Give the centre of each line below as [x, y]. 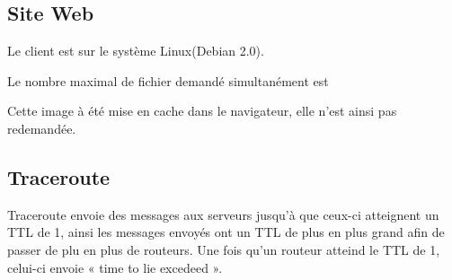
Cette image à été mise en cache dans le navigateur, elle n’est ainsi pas [202, 111]
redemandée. [42, 128]
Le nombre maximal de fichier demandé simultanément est [168, 80]
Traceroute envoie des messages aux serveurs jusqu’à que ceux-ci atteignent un [223, 214]
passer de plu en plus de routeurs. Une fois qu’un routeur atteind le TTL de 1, [224, 249]
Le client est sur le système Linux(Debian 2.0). [136, 51]
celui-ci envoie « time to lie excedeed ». [115, 267]
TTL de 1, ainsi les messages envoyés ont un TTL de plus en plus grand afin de [226, 232]
